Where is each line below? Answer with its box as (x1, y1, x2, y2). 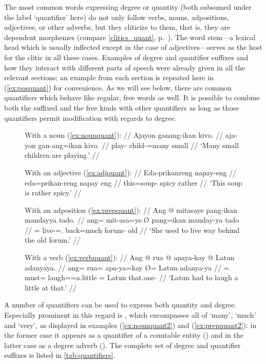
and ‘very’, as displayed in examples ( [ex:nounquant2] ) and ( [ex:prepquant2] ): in (4, 319, 257, 330)
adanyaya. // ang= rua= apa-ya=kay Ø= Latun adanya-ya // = (25, 262, 230, 272)
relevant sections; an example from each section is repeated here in (4, 72, 214, 83)
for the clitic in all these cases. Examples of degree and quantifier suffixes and (4, 51, 249, 62)
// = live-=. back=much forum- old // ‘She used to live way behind (25, 224, 240, 235)
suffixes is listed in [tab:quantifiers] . (4, 350, 116, 360)
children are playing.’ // (25, 150, 100, 160)
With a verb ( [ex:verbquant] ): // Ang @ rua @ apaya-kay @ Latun (25, 252, 235, 263)
